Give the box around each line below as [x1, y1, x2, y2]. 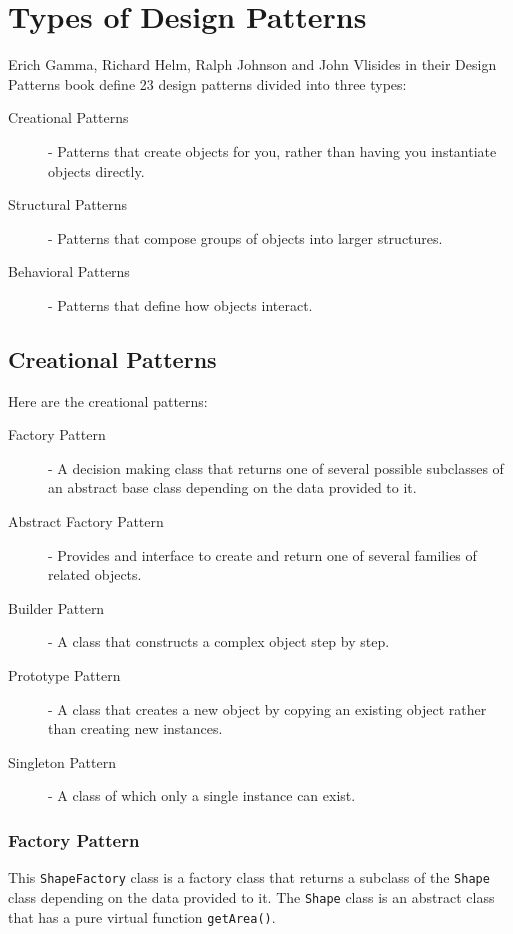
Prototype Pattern [8, 665, 121, 686]
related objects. [48, 564, 142, 585]
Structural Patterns [8, 194, 128, 215]
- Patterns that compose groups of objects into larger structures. [48, 227, 443, 248]
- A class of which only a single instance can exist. [48, 785, 356, 806]
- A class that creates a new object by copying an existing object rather [48, 698, 487, 719]
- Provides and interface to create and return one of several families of [48, 544, 477, 565]
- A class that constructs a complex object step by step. [48, 631, 390, 652]
